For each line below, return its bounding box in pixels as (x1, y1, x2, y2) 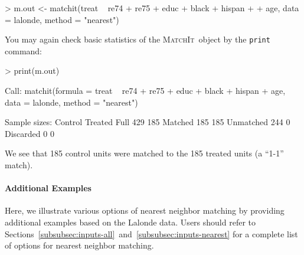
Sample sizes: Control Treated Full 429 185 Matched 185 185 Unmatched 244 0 (5, 116, 290, 128)
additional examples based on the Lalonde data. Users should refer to (5, 215, 256, 228)
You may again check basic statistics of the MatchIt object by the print (5, 33, 270, 45)
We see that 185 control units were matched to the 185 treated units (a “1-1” (5, 147, 284, 159)
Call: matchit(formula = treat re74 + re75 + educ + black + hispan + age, (5, 84, 286, 97)
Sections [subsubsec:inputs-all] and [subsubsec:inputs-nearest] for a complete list (5, 227, 298, 240)
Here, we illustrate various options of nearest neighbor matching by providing (5, 204, 285, 217)
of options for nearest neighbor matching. (5, 239, 154, 251)
